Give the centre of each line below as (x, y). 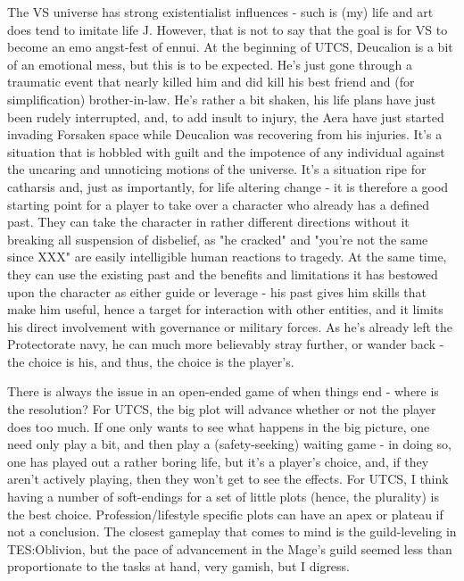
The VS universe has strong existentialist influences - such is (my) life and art (220, 12)
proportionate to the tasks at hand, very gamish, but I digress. (179, 566)
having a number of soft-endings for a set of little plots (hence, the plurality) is (223, 497)
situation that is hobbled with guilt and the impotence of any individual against (226, 151)
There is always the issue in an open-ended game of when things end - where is (223, 391)
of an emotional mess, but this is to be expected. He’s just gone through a (210, 64)
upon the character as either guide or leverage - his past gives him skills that (217, 291)
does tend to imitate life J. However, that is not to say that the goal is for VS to (228, 29)
